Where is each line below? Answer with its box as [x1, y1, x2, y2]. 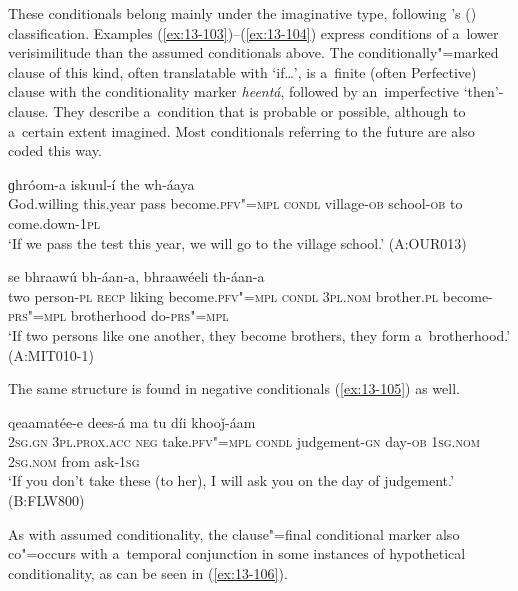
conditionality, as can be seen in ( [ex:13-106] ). [8, 562, 288, 583]
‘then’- [463, 81, 504, 102]
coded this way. [8, 140, 102, 161]
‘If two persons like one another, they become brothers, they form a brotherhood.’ [8, 324, 511, 345]
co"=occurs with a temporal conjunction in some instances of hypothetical [8, 543, 466, 564]
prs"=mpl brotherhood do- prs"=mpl [8, 305, 229, 326]
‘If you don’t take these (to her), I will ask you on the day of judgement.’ [8, 470, 454, 491]
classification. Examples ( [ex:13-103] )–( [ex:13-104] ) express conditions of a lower [8, 22, 499, 43]
